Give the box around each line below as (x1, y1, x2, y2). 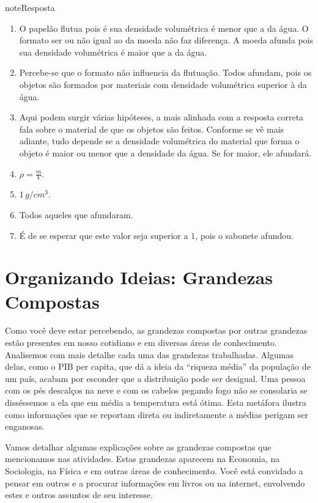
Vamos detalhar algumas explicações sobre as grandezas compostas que (5, 440, 272, 453)
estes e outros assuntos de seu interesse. (5, 488, 153, 501)
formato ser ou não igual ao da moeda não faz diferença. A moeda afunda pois (19, 34, 313, 46)
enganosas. (5, 420, 45, 433)
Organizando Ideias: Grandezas (5, 265, 273, 290)
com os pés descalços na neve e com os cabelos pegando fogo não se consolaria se (5, 384, 308, 397)
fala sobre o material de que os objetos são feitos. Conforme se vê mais (19, 122, 284, 135)
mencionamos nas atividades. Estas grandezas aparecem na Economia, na (5, 452, 280, 465)
